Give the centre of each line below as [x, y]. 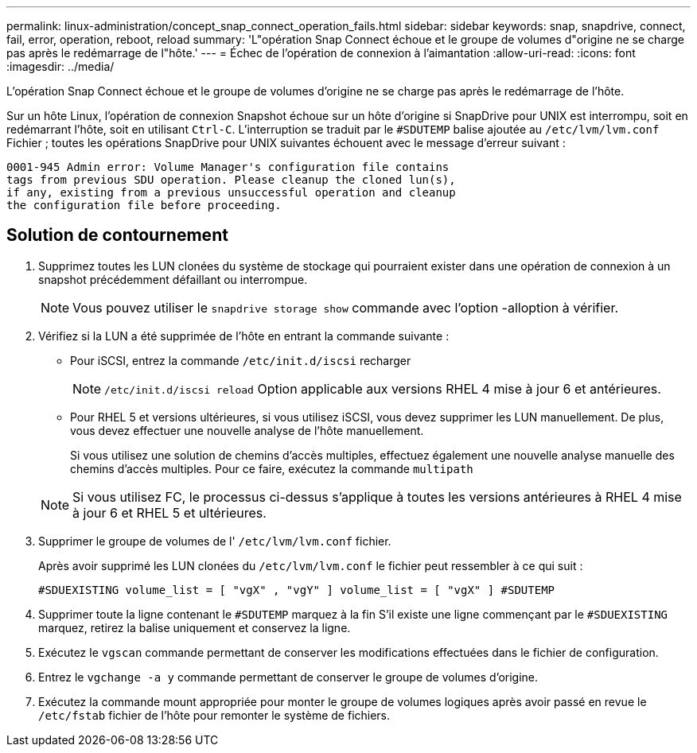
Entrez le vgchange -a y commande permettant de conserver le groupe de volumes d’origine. [288, 677]
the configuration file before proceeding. [144, 205]
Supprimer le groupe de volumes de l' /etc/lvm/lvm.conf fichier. [215, 541]
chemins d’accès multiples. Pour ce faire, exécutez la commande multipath [272, 468]
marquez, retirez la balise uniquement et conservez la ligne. [195, 627]
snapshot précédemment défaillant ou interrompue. [173, 279]
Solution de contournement [117, 235]
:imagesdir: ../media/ [60, 66]
